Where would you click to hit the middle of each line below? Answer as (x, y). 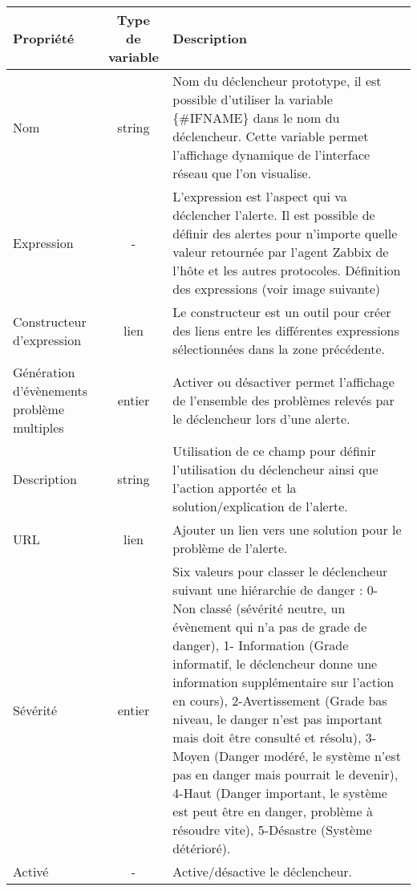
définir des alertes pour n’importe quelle (285, 233)
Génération (44, 372)
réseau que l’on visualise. (242, 173)
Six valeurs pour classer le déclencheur (280, 571)
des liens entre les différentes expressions (286, 330)
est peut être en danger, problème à (273, 811)
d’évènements (50, 391)
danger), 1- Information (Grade (261, 645)
